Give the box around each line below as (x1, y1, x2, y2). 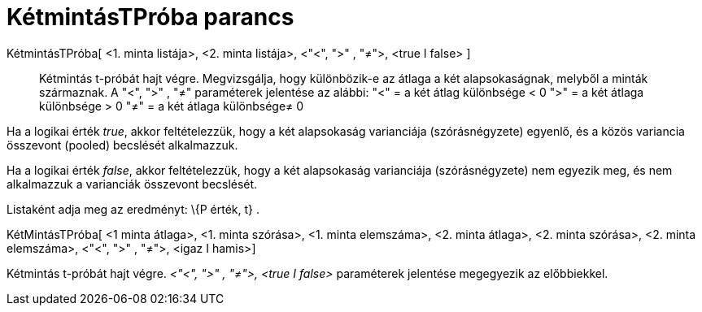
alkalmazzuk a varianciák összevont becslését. (7, 176, 258, 191)
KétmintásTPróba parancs (7, 3, 294, 31)
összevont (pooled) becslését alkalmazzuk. (7, 137, 238, 152)
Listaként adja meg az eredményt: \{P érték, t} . (7, 201, 260, 216)
